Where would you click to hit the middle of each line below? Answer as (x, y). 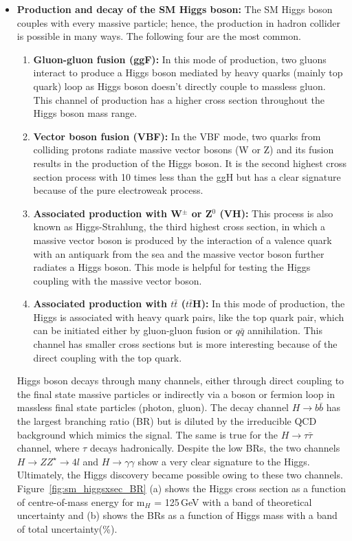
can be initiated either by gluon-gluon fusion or (133, 330)
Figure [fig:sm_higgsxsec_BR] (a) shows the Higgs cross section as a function (181, 488)
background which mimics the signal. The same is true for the (147, 434)
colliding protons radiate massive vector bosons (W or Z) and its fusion (184, 150)
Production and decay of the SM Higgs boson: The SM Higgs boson (175, 9)
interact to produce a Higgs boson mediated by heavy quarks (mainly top (188, 73)
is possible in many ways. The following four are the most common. (159, 36)
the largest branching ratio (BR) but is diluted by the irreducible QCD (167, 421)
